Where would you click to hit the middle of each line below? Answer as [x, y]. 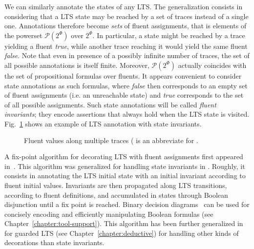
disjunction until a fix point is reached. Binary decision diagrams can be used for [127, 204]
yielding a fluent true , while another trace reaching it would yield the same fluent [126, 46]
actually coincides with [212, 65]
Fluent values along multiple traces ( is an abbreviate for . [111, 140]
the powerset [23, 35]
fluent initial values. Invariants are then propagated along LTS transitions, [116, 185]
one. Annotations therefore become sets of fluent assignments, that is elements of [126, 26]
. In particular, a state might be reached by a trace [169, 35]
